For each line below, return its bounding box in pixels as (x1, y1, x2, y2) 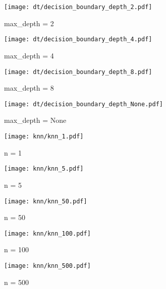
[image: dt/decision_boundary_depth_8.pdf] (4, 68, 152, 76)
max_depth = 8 (4, 83, 54, 93)
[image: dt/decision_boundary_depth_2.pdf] (4, 4, 152, 11)
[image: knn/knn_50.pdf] (4, 197, 87, 205)
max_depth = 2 (4, 18, 54, 28)
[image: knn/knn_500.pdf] (4, 262, 91, 269)
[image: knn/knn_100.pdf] (4, 230, 91, 237)
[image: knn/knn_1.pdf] (4, 133, 84, 140)
